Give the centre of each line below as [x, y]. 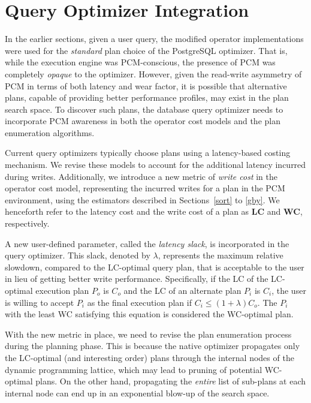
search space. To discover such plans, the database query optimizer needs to [144, 109]
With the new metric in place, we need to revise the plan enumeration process [148, 334]
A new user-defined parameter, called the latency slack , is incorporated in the [147, 243]
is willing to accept [40, 302]
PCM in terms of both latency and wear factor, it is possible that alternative [146, 85]
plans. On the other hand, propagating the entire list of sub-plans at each [170, 381]
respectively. [27, 223]
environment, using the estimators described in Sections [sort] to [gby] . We [142, 199]
